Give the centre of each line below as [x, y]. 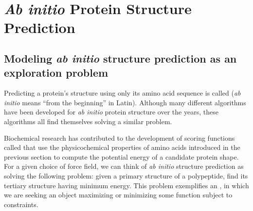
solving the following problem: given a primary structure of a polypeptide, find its [126, 175]
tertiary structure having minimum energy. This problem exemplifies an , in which [126, 185]
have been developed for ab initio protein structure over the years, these [111, 112]
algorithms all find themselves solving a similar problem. [88, 121]
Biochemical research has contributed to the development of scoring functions [119, 138]
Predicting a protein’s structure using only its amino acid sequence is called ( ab [122, 93]
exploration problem [56, 73]
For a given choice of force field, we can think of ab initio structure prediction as [124, 166]
